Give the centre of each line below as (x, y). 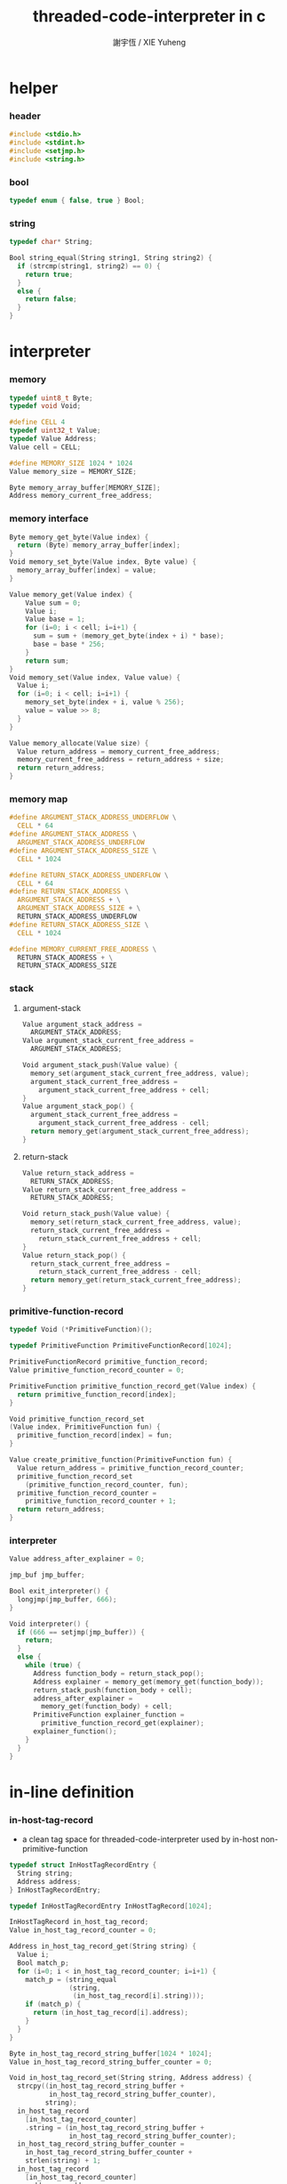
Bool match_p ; (43, 1963)
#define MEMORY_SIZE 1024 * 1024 (71, 463)
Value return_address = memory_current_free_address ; (119, 751)
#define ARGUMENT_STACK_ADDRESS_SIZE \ (83, 851)
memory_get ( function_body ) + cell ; (107, 1707)
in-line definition (72, 1792)
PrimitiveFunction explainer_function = (108, 1715)
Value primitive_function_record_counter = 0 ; (97, 1370)
